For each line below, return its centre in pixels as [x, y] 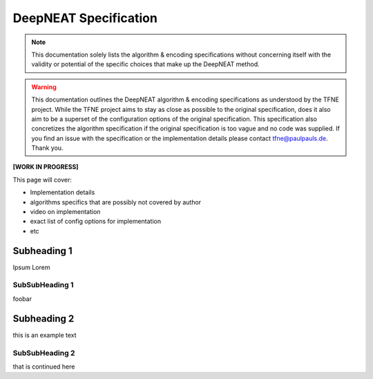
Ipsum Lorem [31, 267]
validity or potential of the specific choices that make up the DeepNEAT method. [145, 64]
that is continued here [44, 367]
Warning [44, 87]
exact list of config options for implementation [96, 222]
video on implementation [65, 212]
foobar [22, 299]
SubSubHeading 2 [44, 353]
